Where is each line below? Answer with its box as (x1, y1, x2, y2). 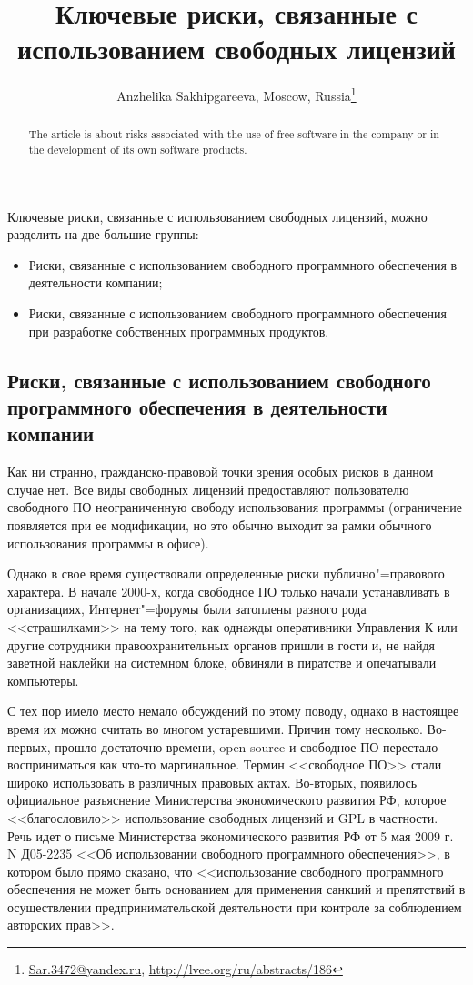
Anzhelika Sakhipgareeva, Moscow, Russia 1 (116, 84, 357, 105)
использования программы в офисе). (7, 533, 209, 552)
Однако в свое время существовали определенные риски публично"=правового (7, 564, 445, 583)
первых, (7, 737, 51, 756)
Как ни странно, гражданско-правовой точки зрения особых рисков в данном (7, 462, 434, 481)
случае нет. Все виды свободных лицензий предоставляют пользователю (7, 479, 409, 498)
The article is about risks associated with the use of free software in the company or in (28, 126, 439, 142)
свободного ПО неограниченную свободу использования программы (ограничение (7, 498, 462, 517)
